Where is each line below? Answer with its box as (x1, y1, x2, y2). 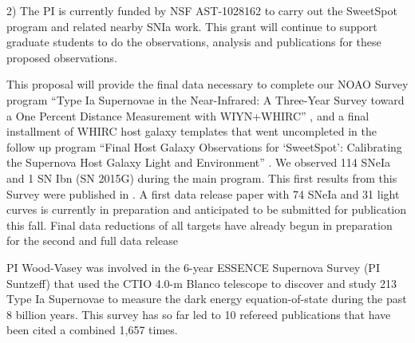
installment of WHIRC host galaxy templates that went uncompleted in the (6, 123, 377, 140)
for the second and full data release (6, 232, 178, 249)
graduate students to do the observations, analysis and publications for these (6, 34, 381, 50)
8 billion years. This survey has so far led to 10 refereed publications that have (6, 306, 391, 322)
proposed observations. (6, 49, 117, 65)
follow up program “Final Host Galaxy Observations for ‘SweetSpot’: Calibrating (6, 138, 402, 155)
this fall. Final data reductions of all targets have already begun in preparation (6, 216, 393, 233)
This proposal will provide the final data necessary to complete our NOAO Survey (6, 76, 409, 93)
